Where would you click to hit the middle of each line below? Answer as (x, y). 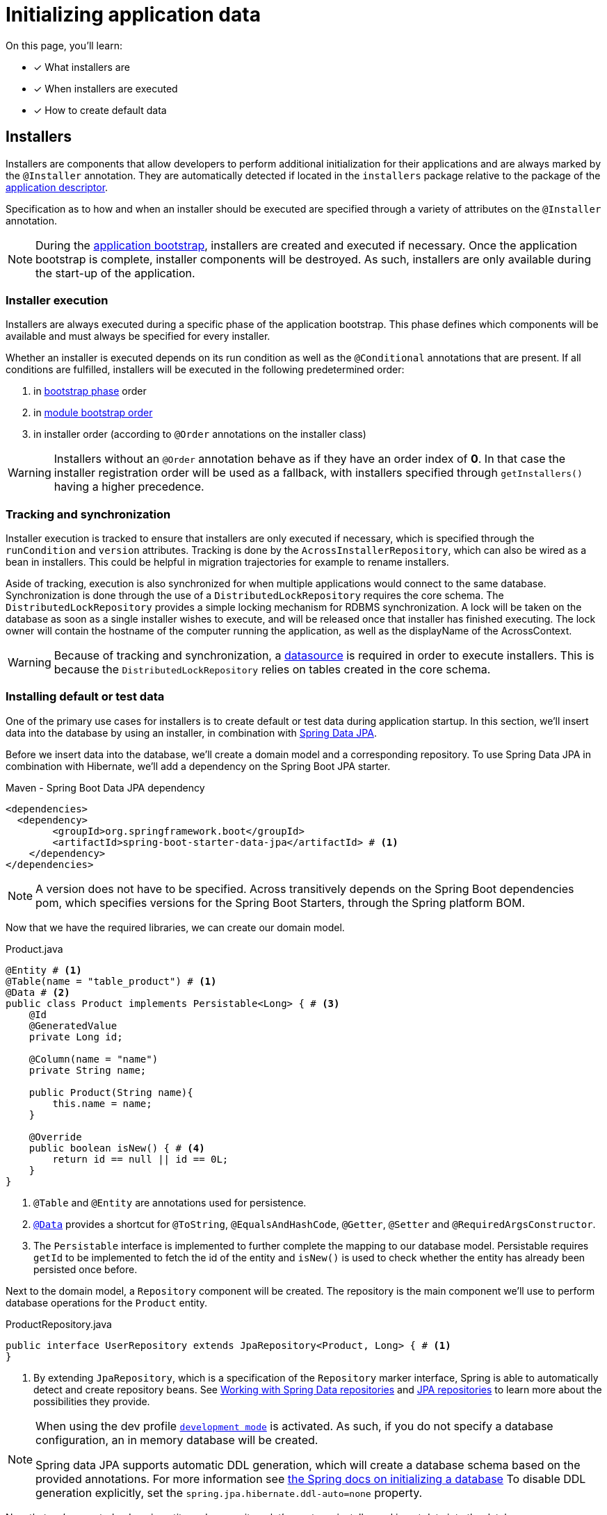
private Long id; (76, 1037)
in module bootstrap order (93, 413)
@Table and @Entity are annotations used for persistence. (170, 1202)
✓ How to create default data (100, 110)
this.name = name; (102, 1103)
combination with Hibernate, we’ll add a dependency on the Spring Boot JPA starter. (198, 766)
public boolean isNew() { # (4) (117, 1148)
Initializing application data (133, 15)
